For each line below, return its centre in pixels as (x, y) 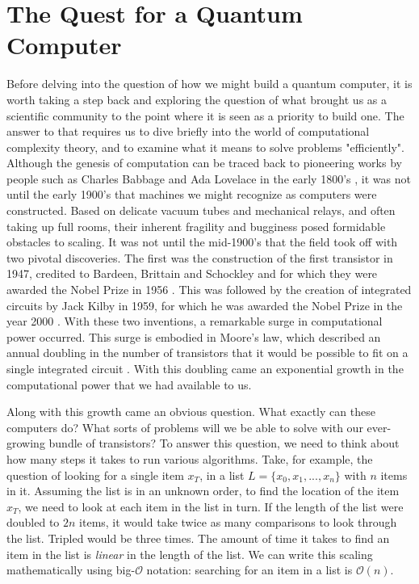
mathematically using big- (71, 570)
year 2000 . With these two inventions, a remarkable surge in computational (195, 321)
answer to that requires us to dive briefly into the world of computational (188, 131)
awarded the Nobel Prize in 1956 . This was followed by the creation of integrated (209, 290)
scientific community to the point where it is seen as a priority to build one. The (205, 115)
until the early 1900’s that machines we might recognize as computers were (192, 194)
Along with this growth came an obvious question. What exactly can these (191, 412)
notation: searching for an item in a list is (249, 570)
